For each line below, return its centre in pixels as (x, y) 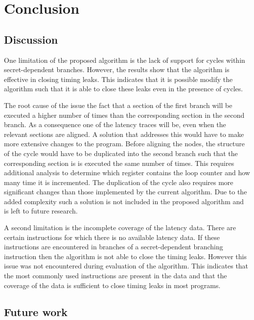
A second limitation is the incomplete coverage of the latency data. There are (120, 227)
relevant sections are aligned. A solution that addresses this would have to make (124, 134)
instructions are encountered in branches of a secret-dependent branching (114, 247)
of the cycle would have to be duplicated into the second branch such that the (121, 153)
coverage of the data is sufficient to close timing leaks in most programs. (112, 285)
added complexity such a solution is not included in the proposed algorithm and (124, 201)
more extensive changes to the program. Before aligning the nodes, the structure (124, 144)
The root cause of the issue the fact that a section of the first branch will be (118, 105)
